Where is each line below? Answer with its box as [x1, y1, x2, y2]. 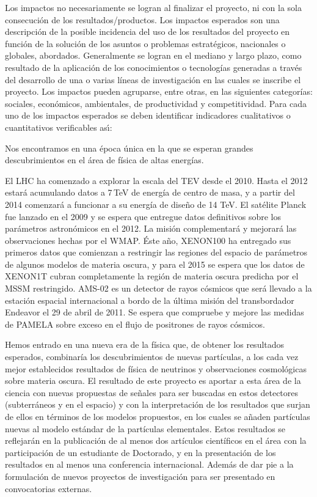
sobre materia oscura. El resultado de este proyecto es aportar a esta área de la [5, 374, 301, 387]
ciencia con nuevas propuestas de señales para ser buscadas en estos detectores [5, 386, 299, 399]
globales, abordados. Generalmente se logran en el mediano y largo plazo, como [5, 49, 302, 62]
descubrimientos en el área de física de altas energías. [5, 153, 204, 166]
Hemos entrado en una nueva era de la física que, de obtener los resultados [5, 338, 285, 351]
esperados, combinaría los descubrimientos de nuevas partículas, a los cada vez [5, 350, 299, 363]
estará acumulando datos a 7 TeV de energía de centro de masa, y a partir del [5, 186, 295, 199]
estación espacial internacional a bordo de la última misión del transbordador [5, 293, 294, 306]
